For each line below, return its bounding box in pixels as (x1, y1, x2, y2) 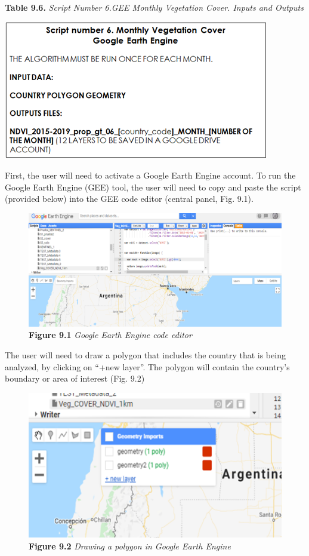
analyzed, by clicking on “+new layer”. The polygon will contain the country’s (5, 360, 290, 373)
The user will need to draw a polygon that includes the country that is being (5, 348, 286, 361)
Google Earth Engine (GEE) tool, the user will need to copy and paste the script (5, 180, 301, 193)
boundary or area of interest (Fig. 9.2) (5, 372, 145, 385)
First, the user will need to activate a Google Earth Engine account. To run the (5, 169, 296, 182)
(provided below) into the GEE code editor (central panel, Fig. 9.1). (5, 192, 254, 205)
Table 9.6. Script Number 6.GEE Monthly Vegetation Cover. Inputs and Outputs (5, 1, 304, 13)
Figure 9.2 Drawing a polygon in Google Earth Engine (29, 539, 231, 552)
